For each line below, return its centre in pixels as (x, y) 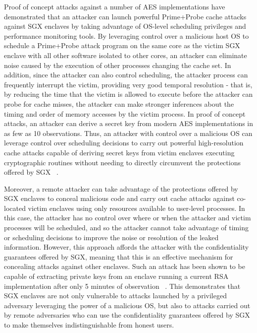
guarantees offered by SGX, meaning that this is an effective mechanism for (119, 256)
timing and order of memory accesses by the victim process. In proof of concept (125, 113)
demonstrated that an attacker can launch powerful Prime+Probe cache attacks (125, 16)
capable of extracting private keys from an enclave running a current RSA (116, 276)
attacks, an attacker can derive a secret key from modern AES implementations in (129, 123)
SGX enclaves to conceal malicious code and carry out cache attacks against (119, 198)
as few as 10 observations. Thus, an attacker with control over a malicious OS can (128, 133)
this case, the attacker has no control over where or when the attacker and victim (128, 218)
